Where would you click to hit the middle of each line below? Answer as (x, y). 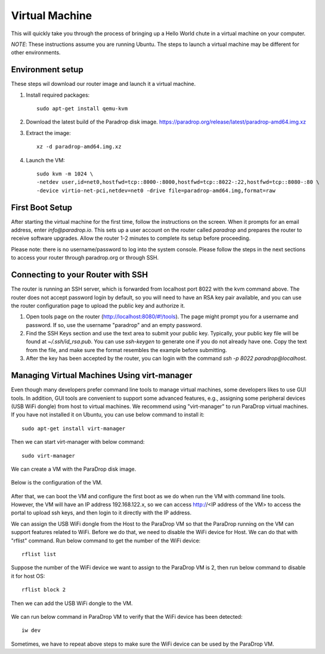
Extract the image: (48, 133)
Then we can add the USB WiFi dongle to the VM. (72, 603)
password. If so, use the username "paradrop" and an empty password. (114, 325)
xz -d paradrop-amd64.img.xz (79, 147)
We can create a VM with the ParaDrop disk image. (74, 469)
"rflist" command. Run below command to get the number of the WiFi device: (106, 541)
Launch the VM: (45, 160)
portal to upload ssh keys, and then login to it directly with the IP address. (101, 513)
